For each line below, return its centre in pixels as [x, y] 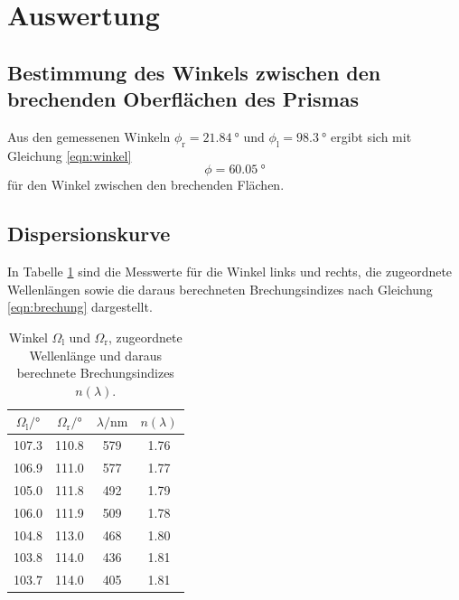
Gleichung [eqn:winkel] [70, 155]
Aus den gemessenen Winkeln [89, 136]
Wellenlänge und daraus [95, 355]
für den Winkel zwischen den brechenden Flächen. [146, 185]
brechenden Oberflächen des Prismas [183, 99]
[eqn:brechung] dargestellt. [80, 307]
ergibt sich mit [371, 136]
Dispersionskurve [89, 234]
